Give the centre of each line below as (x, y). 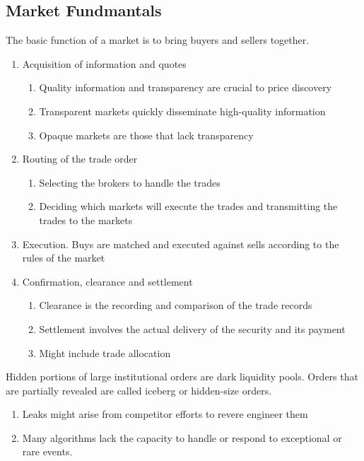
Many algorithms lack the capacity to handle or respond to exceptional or (182, 437)
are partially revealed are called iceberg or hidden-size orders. (139, 390)
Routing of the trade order (80, 159)
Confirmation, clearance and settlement (107, 281)
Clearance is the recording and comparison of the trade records (176, 305)
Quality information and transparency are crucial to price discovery (186, 87)
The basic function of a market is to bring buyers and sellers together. (158, 40)
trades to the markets (86, 220)
